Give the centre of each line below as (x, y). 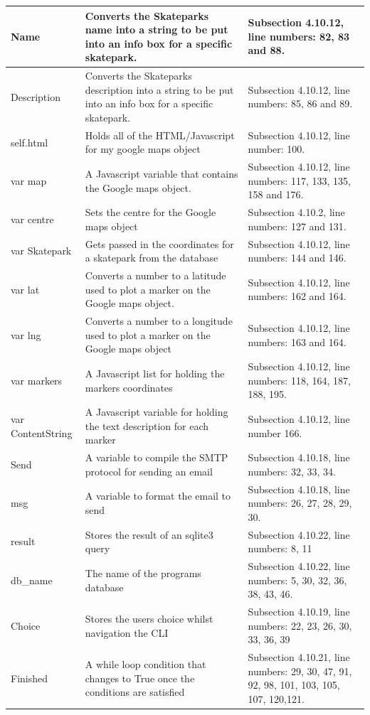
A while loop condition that (146, 663)
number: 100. (276, 149)
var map (29, 180)
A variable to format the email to (158, 496)
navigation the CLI (127, 632)
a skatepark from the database (152, 258)
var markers (37, 380)
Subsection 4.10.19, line (299, 612)
